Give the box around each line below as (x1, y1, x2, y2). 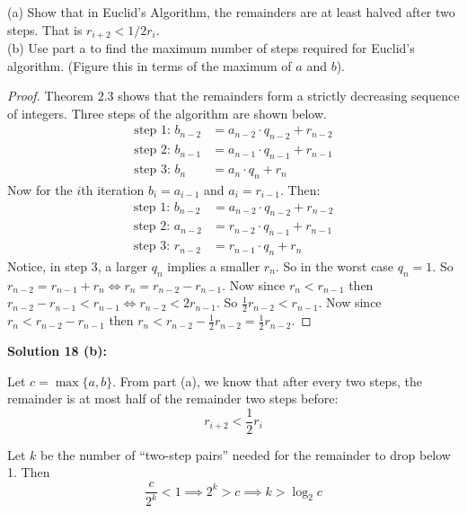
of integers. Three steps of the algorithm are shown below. (7, 103, 327, 122)
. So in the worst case (275, 256, 394, 275)
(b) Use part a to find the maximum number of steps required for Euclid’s (7, 39, 415, 57)
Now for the (7, 180, 73, 199)
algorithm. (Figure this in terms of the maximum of (7, 56, 292, 75)
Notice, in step (7, 256, 88, 275)
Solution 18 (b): (7, 341, 107, 360)
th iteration (81, 180, 145, 199)
